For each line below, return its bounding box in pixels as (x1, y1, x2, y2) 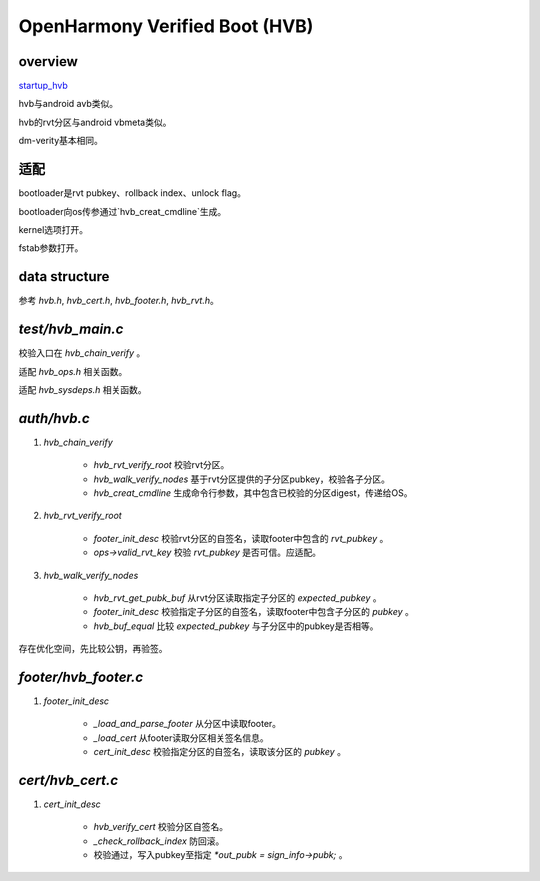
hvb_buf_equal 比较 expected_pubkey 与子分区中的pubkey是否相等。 (93, 620, 379, 632)
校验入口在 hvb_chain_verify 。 (18, 347, 146, 359)
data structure (18, 268, 110, 285)
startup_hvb (18, 80, 69, 92)
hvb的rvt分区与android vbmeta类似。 (18, 116, 172, 128)
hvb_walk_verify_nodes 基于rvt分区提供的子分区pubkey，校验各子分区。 (93, 473, 390, 485)
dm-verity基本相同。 (18, 135, 104, 147)
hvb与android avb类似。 (18, 98, 119, 110)
